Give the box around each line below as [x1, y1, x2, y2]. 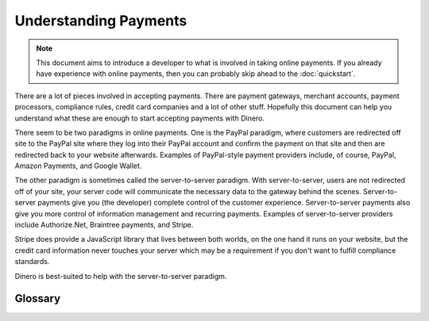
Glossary [14, 292, 61, 305]
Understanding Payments [14, 12, 187, 29]
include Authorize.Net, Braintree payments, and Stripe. [14, 220, 194, 230]
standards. [14, 257, 50, 266]
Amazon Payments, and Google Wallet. [14, 161, 142, 170]
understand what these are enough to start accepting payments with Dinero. [14, 113, 265, 123]
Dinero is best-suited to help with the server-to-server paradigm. [14, 271, 227, 281]
